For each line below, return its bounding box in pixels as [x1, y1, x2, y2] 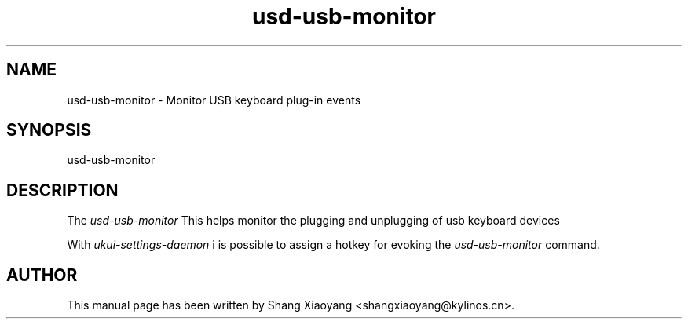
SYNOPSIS [6, 120, 92, 141]
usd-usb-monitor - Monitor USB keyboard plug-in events [67, 93, 361, 107]
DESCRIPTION [6, 180, 119, 200]
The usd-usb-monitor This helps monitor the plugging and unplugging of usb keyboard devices [67, 214, 560, 228]
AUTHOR [6, 265, 78, 285]
